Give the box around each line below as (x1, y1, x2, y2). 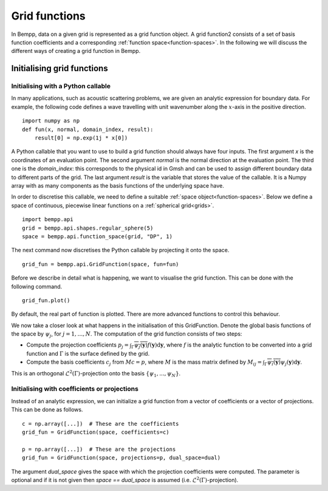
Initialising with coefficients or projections (11, 384, 139, 393)
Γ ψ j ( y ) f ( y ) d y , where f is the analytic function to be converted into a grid (131, 341, 312, 350)
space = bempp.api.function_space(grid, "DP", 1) (22, 233, 173, 240)
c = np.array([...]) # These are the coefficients (22, 420, 179, 427)
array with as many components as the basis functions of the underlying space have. (11, 182, 225, 189)
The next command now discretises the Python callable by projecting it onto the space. (11, 247, 230, 254)
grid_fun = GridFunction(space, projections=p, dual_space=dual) (22, 454, 221, 461)
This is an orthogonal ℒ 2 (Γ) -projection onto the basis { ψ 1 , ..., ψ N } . (11, 369, 181, 378)
